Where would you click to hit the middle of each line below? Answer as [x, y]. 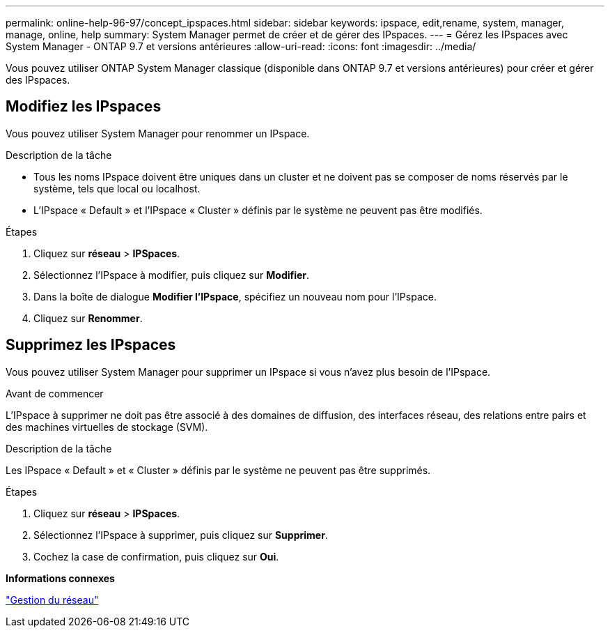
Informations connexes [60, 578]
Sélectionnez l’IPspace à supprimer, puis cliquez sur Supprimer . [181, 535]
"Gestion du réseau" [52, 600]
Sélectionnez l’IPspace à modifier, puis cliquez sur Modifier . [172, 275]
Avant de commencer [55, 393]
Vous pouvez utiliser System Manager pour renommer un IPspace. [158, 133]
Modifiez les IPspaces [84, 107]
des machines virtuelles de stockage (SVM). [107, 427]
